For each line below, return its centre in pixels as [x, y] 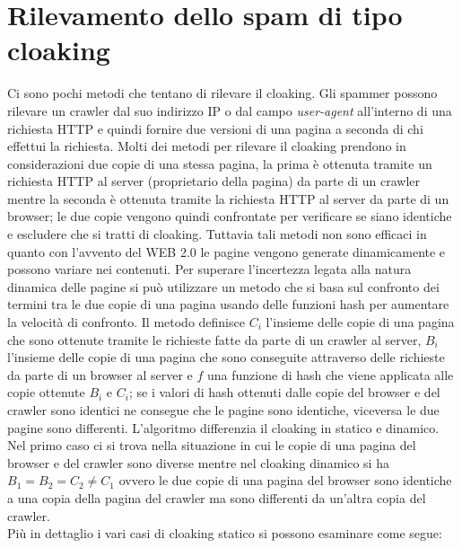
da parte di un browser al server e [100, 374]
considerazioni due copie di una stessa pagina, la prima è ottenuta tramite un [220, 163]
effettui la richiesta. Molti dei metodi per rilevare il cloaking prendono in [207, 146]
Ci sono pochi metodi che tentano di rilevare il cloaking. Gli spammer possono [222, 93]
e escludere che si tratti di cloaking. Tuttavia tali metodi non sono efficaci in [217, 234]
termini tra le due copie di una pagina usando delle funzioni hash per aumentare [228, 304]
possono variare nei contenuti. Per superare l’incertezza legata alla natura [209, 269]
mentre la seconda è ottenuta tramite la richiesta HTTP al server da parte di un [228, 198]
